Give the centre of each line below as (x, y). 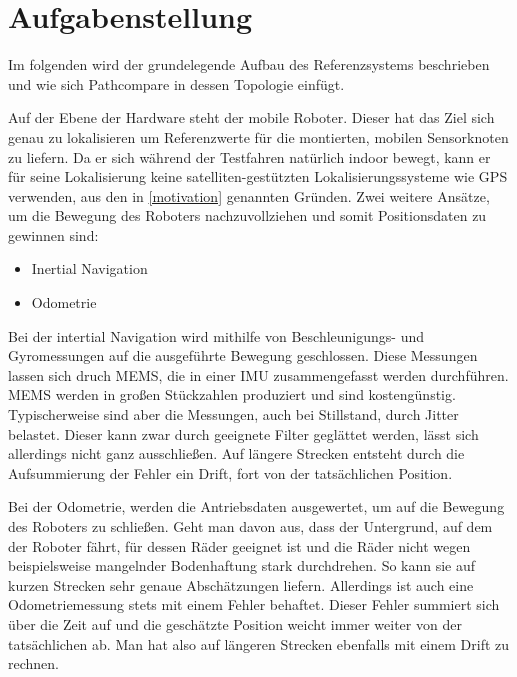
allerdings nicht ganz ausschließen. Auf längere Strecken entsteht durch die (236, 453)
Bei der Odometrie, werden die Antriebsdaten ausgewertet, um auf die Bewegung (256, 506)
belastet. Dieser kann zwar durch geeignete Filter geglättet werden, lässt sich (243, 433)
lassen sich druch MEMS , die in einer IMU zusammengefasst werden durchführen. (258, 374)
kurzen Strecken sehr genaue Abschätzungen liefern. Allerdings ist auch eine (241, 584)
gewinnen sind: (53, 234)
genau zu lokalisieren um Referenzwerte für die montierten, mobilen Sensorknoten (258, 136)
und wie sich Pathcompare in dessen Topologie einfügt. (176, 83)
